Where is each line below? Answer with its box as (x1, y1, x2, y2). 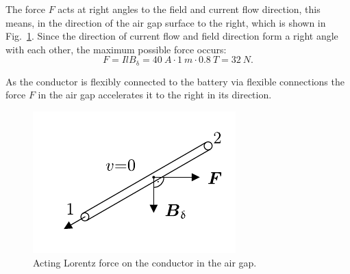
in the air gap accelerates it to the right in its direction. (38, 87, 272, 102)
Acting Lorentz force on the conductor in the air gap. (33, 255, 257, 269)
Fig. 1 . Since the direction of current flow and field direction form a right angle (5, 29, 338, 43)
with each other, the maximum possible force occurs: (5, 42, 227, 56)
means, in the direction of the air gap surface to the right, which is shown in (5, 15, 326, 29)
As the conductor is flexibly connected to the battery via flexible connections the (5, 74, 345, 88)
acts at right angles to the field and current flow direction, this (58, 2, 321, 16)
